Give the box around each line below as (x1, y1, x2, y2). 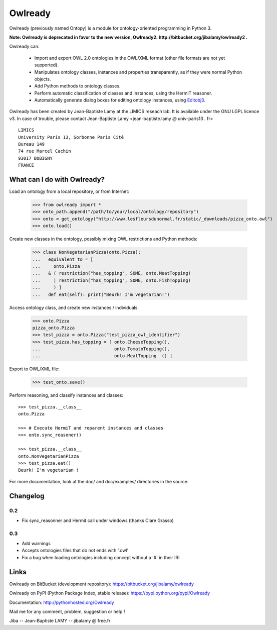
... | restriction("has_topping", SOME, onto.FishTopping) (32, 277, 191, 283)
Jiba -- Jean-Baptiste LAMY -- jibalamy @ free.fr (9, 618, 111, 624)
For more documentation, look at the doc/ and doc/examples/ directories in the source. (9, 478, 189, 484)
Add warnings (22, 541, 51, 547)
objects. (34, 76, 51, 82)
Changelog (9, 491, 45, 500)
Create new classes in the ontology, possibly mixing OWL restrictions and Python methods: (9, 236, 198, 242)
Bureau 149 (18, 141, 45, 147)
